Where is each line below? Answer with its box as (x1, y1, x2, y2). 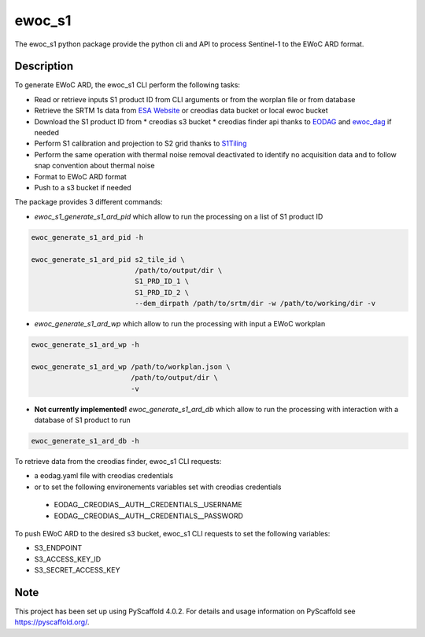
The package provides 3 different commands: (14, 197, 163, 207)
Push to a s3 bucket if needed (34, 182, 131, 192)
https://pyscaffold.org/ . (14, 617, 90, 627)
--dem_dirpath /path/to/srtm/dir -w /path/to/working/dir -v (135, 299, 376, 308)
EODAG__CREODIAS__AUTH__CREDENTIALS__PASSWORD (54, 511, 244, 521)
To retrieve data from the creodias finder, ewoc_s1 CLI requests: (14, 456, 222, 466)
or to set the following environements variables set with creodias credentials (34, 482, 283, 492)
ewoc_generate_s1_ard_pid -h (31, 233, 144, 241)
